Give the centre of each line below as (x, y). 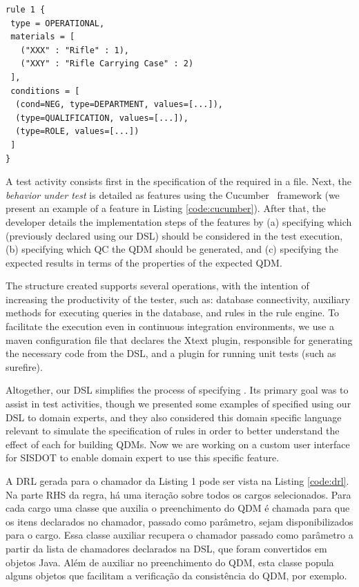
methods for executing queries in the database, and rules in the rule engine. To (173, 312)
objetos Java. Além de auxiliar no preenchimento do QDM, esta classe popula (170, 562)
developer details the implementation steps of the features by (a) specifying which (179, 221)
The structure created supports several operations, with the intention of (157, 286)
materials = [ (43, 37)
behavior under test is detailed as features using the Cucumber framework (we (173, 194)
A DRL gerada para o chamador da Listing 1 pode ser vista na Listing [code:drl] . (177, 481)
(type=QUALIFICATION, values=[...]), (102, 118)
